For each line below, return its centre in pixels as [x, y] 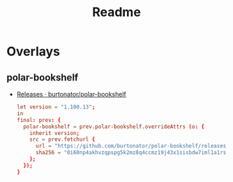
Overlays [33, 51]
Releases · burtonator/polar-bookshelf [71, 94]
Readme [116, 12]
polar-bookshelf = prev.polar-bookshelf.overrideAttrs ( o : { [114, 127]
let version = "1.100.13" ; [56, 107]
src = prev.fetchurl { [62, 140]
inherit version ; [55, 133]
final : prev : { [39, 120]
